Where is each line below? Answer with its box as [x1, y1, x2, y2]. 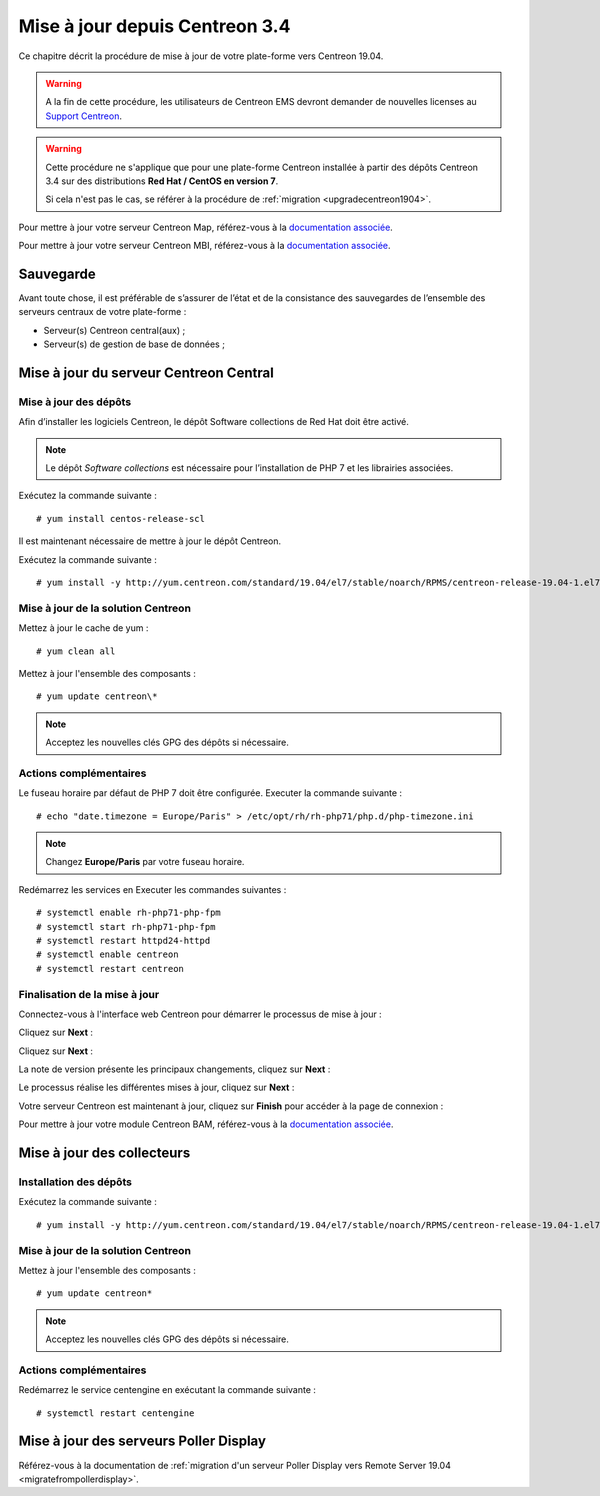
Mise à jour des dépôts [18, 395, 132, 409]
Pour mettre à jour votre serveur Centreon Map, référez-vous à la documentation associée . [18, 221, 394, 233]
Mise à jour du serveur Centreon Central [18, 364, 274, 381]
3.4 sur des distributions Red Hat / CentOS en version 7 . [45, 175, 279, 187]
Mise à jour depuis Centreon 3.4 [18, 15, 291, 37]
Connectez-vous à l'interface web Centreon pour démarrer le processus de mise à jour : [18, 1008, 382, 1020]
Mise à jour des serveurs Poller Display [18, 1433, 267, 1450]
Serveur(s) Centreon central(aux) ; [43, 324, 186, 336]
